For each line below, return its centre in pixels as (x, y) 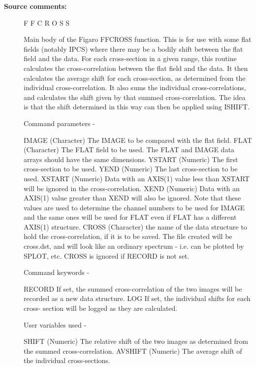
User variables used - (55, 324)
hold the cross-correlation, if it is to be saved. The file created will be (128, 236)
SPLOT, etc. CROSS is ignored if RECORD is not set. (107, 255)
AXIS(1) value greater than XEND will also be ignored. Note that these (132, 198)
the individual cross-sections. (67, 360)
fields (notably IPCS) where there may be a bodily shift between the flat (133, 49)
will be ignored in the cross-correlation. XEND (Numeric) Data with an (132, 188)
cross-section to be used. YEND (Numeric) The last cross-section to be (131, 169)
